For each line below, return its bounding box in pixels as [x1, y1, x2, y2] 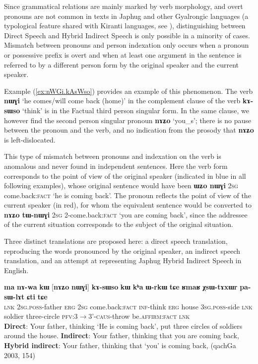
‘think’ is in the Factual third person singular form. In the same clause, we [22, 105, 250, 115]
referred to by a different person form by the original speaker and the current [4, 59, 239, 70]
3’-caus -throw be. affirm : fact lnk [88, 311, 190, 321]
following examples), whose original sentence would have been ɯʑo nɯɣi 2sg [4, 180, 238, 191]
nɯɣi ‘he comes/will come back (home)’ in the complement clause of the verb [4, 95, 241, 106]
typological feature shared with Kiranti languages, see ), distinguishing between [4, 20, 246, 31]
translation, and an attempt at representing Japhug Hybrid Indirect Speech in [4, 255, 242, 266]
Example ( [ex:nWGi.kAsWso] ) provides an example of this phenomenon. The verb [4, 85, 253, 96]
